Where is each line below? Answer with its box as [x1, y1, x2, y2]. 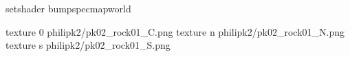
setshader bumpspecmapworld [6, 1, 131, 15]
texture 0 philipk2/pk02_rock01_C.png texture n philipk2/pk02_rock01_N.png [6, 24, 344, 38]
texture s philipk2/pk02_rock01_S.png [6, 38, 171, 52]
